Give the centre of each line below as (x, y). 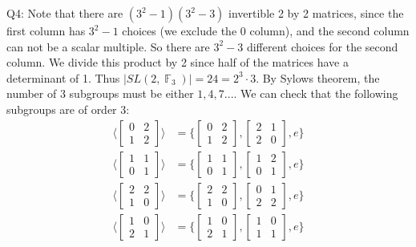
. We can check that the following (316, 93)
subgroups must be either (131, 93)
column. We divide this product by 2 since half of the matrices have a (178, 62)
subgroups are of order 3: (68, 109)
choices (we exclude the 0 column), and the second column (266, 30)
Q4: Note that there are (65, 13)
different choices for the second (322, 46)
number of (32, 93)
